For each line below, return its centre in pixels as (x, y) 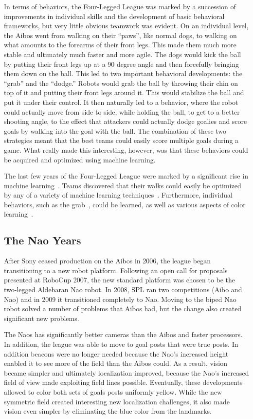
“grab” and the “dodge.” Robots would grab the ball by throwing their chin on (121, 83)
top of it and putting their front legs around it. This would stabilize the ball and (124, 92)
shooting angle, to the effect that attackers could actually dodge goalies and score (126, 121)
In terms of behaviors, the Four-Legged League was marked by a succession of (120, 6)
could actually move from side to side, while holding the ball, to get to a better (122, 111)
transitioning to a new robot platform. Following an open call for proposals (116, 270)
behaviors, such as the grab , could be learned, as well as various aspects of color (125, 204)
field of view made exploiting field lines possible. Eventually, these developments (123, 382)
